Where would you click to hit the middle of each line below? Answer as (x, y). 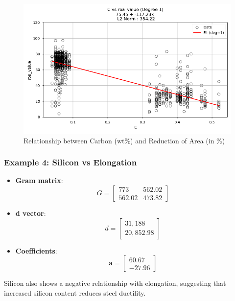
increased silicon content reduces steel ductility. (75, 292)
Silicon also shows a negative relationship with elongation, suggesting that (115, 283)
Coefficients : (36, 250)
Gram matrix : (39, 180)
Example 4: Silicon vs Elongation (70, 162)
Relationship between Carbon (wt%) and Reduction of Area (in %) (124, 140)
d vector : (31, 213)
